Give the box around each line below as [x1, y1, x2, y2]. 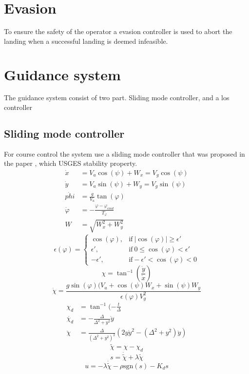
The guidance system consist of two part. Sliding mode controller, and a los [4, 92, 230, 103]
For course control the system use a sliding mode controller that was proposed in [4, 148, 245, 159]
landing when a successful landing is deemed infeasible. [4, 36, 168, 46]
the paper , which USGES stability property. [4, 158, 137, 168]
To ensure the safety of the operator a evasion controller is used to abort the [4, 26, 232, 36]
